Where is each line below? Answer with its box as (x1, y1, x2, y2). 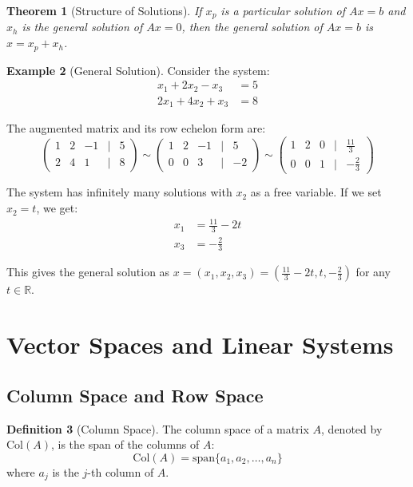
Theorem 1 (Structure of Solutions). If (6, 2, 202, 18)
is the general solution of (22, 18, 143, 35)
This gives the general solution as (6, 263, 170, 280)
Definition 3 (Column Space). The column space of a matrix (6, 420, 309, 437)
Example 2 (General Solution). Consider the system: (6, 61, 270, 78)
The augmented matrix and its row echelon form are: (6, 120, 266, 137)
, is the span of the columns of (50, 436, 200, 453)
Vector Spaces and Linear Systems (6, 328, 394, 361)
